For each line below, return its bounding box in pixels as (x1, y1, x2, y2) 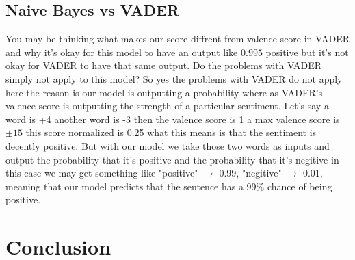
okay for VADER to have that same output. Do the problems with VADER (5, 58, 322, 73)
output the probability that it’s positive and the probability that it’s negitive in (5, 152, 339, 166)
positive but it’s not (265, 44, 349, 59)
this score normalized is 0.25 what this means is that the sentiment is (25, 125, 317, 140)
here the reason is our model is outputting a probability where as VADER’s (5, 85, 323, 99)
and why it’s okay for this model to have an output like (5, 44, 238, 59)
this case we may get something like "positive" (5, 166, 198, 180)
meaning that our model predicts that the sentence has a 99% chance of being (5, 179, 332, 193)
